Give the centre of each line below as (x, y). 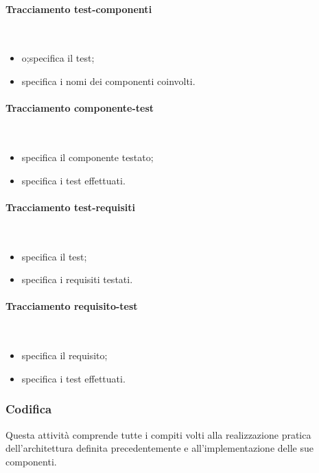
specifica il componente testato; (87, 157)
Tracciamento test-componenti (79, 9)
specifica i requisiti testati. (77, 279)
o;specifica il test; (58, 58)
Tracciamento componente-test (80, 108)
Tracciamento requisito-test (72, 306)
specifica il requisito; (64, 355)
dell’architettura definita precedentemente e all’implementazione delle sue (159, 448)
